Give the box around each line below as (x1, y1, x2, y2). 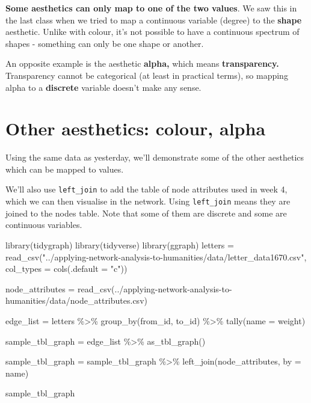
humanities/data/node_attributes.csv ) (5, 294, 147, 307)
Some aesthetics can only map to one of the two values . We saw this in (5, 2, 297, 14)
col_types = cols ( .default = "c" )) (5, 262, 128, 275)
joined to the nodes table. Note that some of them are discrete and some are (5, 206, 287, 219)
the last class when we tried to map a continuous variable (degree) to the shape (5, 13, 302, 26)
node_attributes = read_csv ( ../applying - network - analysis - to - (5, 282, 232, 295)
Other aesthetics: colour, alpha (5, 116, 266, 141)
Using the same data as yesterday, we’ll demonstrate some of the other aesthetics (5, 151, 304, 164)
